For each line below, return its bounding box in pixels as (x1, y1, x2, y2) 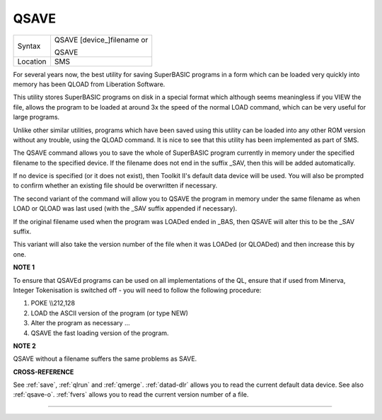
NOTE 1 (13, 263, 35, 272)
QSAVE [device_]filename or (54, 35, 149, 45)
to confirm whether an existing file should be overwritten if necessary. (13, 181, 218, 190)
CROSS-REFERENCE (13, 368, 74, 376)
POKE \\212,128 (30, 299, 76, 308)
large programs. (13, 113, 60, 122)
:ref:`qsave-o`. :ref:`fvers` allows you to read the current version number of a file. (13, 390, 249, 399)
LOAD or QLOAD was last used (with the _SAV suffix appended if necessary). (13, 204, 238, 213)
